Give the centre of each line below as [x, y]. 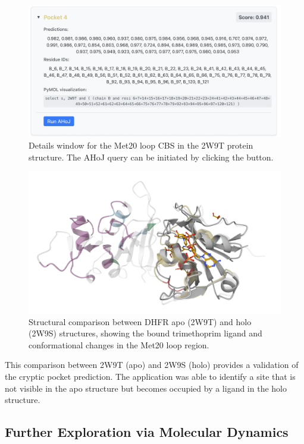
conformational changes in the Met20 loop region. [119, 344]
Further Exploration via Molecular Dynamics [147, 432]
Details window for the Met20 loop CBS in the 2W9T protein [141, 145]
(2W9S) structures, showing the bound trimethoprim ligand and [145, 333]
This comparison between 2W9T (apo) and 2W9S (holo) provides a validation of [152, 365]
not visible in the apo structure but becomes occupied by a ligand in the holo [146, 388]
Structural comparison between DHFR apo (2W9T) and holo [140, 321]
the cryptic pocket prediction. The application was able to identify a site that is [150, 377]
